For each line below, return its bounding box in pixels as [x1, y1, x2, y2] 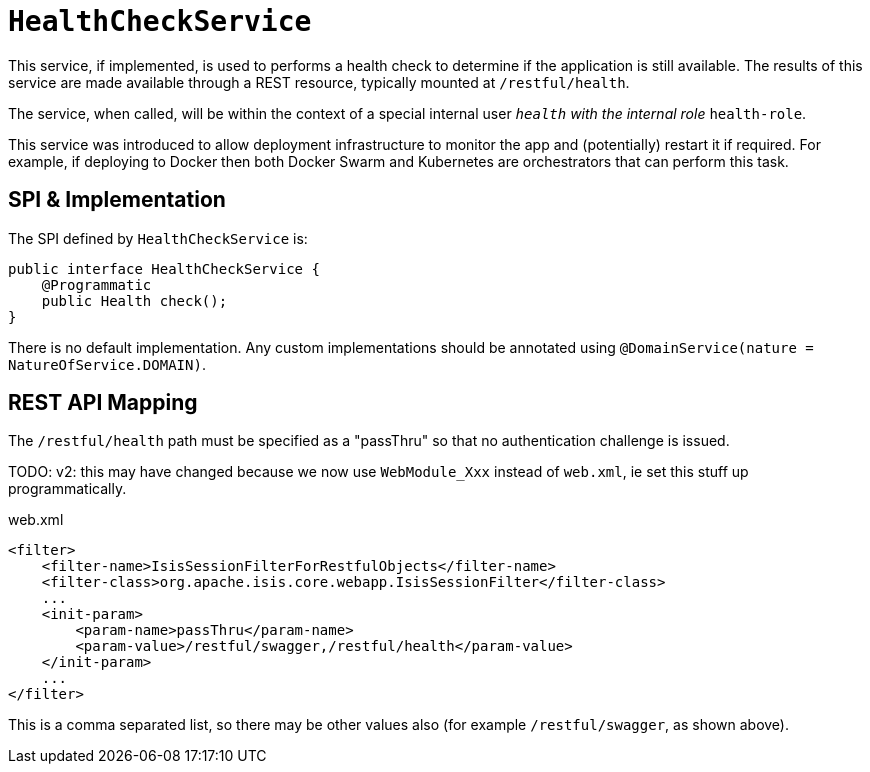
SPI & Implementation [8, 187, 226, 213]
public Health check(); [41, 292, 228, 309]
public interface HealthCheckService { [8, 260, 320, 277]
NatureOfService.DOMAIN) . [8, 355, 206, 373]
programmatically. [8, 480, 127, 498]
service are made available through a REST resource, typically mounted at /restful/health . [8, 73, 630, 91]
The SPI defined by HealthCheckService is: [8, 229, 308, 247]
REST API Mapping [8, 390, 198, 416]
